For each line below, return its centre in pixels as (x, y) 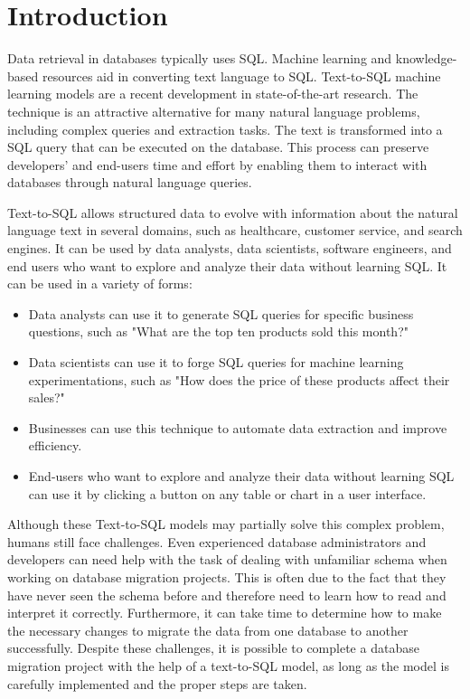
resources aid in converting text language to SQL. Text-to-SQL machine (241, 76)
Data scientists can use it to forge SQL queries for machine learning (216, 362)
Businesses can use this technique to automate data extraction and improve (238, 427)
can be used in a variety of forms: (100, 283)
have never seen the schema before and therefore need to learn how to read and (227, 595)
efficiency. (55, 445)
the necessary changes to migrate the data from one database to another (208, 630)
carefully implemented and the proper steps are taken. (157, 683)
